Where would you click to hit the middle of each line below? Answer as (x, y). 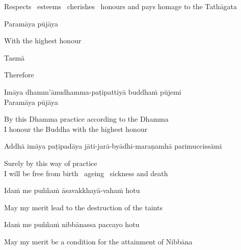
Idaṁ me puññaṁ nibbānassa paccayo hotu (72, 224)
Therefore (19, 75)
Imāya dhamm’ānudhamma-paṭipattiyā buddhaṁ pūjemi (93, 91)
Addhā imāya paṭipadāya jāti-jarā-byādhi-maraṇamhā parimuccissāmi (113, 146)
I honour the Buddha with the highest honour (76, 129)
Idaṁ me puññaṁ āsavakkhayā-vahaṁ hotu (72, 190)
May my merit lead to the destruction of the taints (83, 207)
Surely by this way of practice (51, 163)
